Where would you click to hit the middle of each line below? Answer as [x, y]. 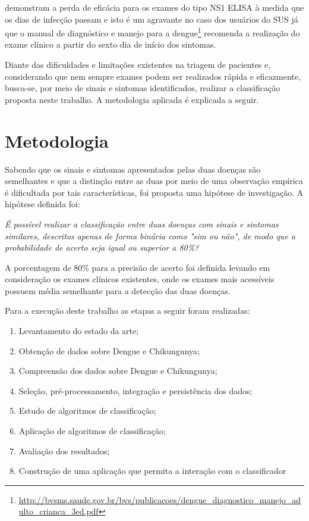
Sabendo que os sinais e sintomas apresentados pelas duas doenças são [133, 169]
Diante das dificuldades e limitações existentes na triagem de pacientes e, [138, 65]
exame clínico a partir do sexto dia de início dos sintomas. [111, 44]
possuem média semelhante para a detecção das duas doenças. [118, 290]
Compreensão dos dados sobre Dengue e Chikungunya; [118, 371]
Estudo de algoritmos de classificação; [87, 411]
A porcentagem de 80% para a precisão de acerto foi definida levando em [138, 267]
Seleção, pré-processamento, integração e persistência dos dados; [135, 390]
